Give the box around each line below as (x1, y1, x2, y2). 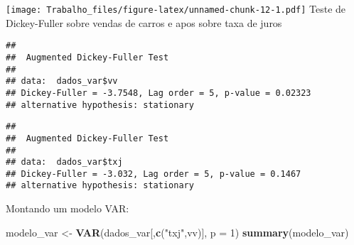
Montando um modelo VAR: (6, 201, 129, 216)
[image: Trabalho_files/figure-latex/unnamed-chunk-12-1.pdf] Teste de (6, 1, 346, 16)
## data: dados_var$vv (6, 76, 118, 87)
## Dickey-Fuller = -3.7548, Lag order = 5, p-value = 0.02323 (6, 87, 311, 98)
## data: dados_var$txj (6, 157, 123, 168)
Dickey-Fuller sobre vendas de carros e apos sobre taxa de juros (6, 15, 282, 30)
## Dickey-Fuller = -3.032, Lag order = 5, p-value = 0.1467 (6, 168, 301, 179)
